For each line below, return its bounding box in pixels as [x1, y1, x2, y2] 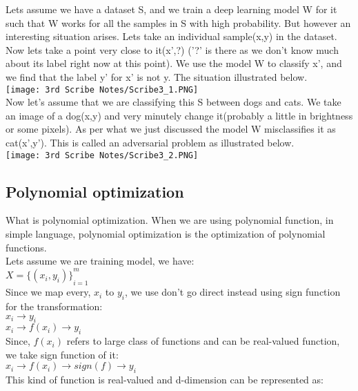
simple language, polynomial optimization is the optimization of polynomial [6, 227, 326, 241]
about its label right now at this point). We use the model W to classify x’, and [6, 56, 342, 70]
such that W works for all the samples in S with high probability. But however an [6, 15, 351, 30]
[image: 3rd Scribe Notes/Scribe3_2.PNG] [6, 150, 199, 160]
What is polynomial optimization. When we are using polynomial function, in [6, 213, 334, 227]
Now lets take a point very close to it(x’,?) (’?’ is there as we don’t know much [6, 42, 339, 57]
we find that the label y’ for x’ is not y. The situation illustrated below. [6, 69, 308, 84]
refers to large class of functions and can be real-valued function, [66, 334, 340, 348]
